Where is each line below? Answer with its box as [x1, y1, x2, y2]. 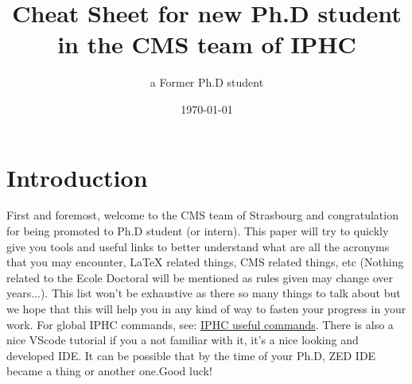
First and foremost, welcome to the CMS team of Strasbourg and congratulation [6, 207, 398, 223]
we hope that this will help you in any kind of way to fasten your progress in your [6, 301, 406, 316]
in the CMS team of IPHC [57, 28, 356, 60]
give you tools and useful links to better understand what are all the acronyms [6, 238, 390, 254]
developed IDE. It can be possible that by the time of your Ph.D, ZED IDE [6, 347, 376, 363]
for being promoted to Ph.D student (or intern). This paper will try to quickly [6, 223, 389, 239]
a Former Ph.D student [150, 74, 264, 91]
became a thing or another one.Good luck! [6, 363, 212, 379]
